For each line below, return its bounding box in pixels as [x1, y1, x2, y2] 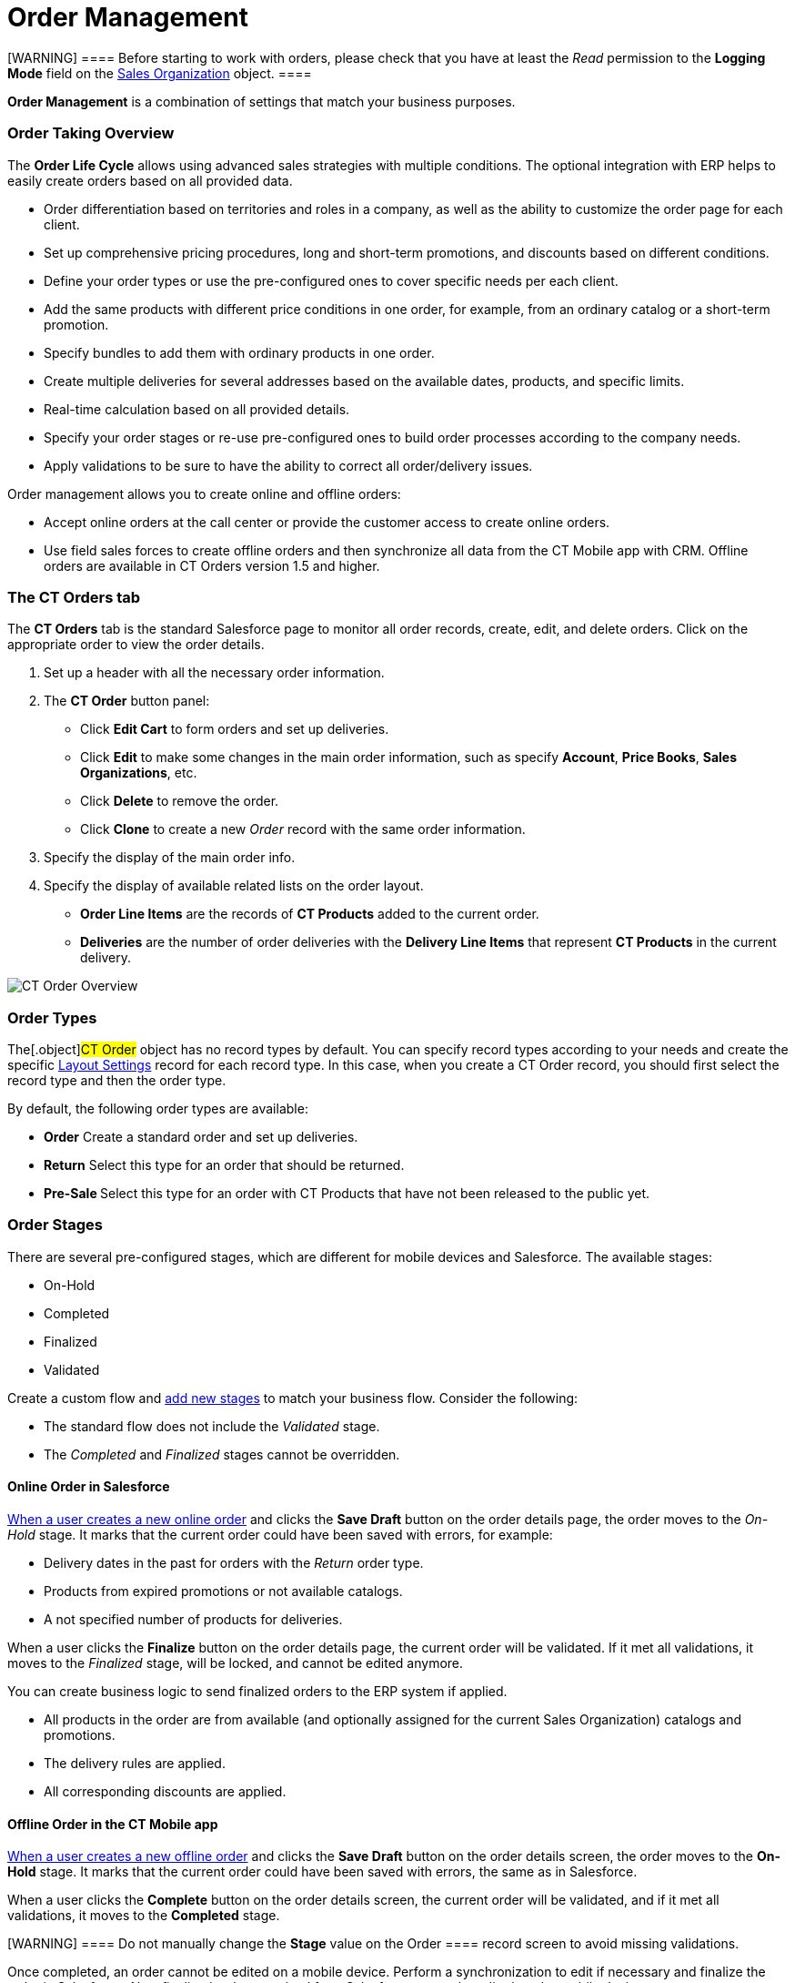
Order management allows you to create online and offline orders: [7, 485, 401, 502]
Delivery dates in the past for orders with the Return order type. [44, 1554, 424, 1571]
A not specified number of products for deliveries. [44, 1611, 343, 1627]
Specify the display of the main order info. [44, 849, 296, 866]
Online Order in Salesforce [7, 1479, 170, 1495]
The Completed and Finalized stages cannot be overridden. [44, 1446, 400, 1462]
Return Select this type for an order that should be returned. [44, 1157, 405, 1173]
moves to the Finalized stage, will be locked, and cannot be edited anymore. [7, 1654, 464, 1671]
